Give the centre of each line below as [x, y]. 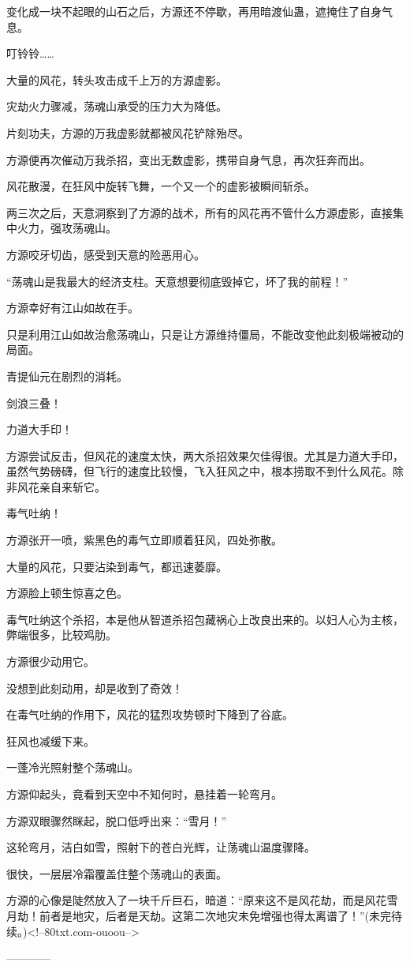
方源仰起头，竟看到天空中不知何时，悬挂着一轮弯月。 [144, 794]
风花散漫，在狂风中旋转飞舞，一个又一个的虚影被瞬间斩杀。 [161, 186]
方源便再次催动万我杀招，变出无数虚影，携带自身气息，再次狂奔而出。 [188, 159]
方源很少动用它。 [50, 662]
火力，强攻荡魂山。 [67, 228]
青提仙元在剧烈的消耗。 [67, 376]
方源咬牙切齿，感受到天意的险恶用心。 [106, 254]
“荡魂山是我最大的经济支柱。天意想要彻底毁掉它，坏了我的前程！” [177, 281]
